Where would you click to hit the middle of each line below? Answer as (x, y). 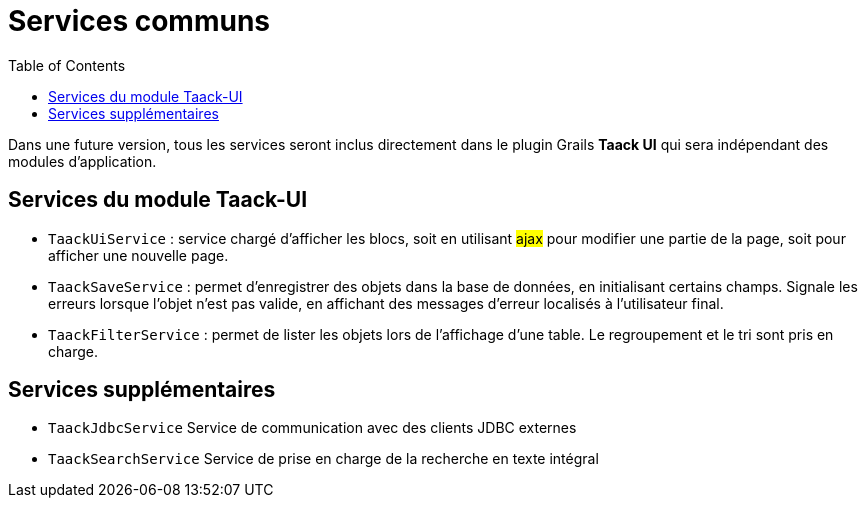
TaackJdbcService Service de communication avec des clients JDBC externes (312, 428)
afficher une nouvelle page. (138, 255)
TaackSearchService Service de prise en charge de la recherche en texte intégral (323, 459)
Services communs (139, 21)
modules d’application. (82, 161)
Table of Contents (67, 65)
